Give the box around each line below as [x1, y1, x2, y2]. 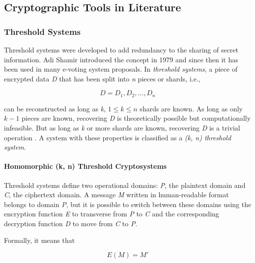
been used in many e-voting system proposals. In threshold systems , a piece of [4, 64, 238, 74]
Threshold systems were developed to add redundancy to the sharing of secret [4, 45, 239, 54]
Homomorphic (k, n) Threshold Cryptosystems [4, 161, 167, 171]
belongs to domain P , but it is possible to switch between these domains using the [4, 199, 252, 209]
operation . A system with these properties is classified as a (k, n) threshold [4, 132, 231, 142]
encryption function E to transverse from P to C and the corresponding [4, 209, 219, 219]
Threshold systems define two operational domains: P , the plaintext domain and [4, 180, 246, 190]
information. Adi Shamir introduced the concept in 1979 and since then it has [4, 54, 238, 64]
